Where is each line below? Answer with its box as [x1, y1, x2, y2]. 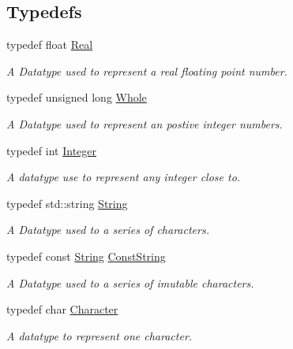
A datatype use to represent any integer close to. [6, 169, 241, 185]
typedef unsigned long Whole [6, 89, 147, 106]
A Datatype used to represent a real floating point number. [6, 62, 287, 79]
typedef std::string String [6, 195, 128, 211]
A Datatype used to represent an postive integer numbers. [6, 115, 283, 132]
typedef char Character [6, 301, 118, 317]
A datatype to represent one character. [6, 327, 193, 343]
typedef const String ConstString [6, 247, 166, 264]
